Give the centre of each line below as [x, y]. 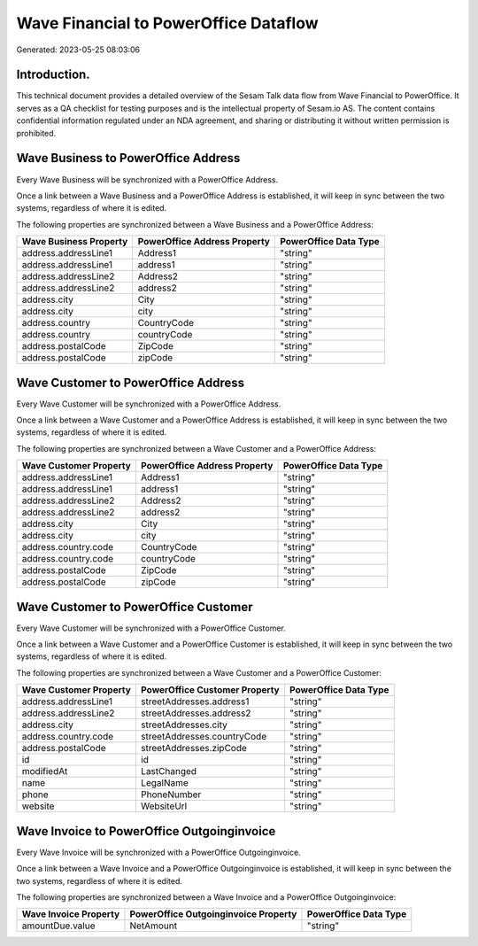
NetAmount [153, 926]
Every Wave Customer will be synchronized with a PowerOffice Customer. [151, 628]
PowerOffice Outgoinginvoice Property [213, 914]
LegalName [165, 783]
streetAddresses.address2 [196, 713]
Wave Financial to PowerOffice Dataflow [167, 23]
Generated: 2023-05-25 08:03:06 [78, 50]
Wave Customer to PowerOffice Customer [135, 607]
